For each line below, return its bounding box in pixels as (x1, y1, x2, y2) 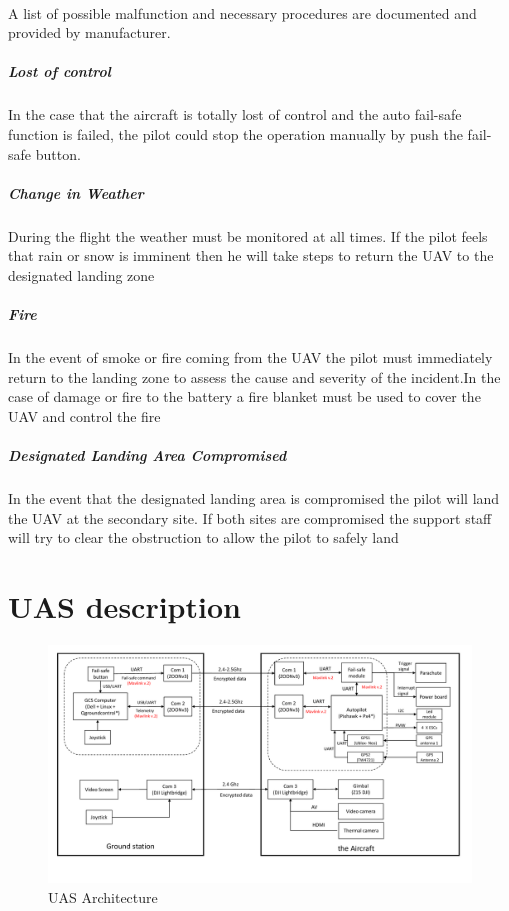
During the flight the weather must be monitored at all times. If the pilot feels (8, 225, 488, 246)
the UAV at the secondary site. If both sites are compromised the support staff (8, 507, 492, 528)
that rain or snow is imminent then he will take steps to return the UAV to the (8, 245, 494, 266)
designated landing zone (8, 264, 155, 285)
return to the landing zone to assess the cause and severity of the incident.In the (8, 366, 501, 387)
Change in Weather (8, 182, 144, 203)
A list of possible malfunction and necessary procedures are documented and (8, 2, 477, 23)
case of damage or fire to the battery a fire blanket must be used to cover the (8, 386, 481, 407)
